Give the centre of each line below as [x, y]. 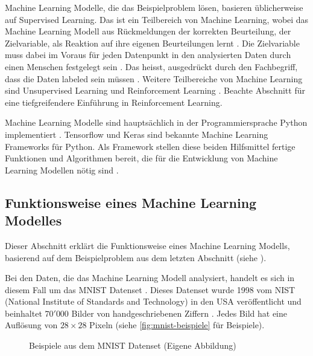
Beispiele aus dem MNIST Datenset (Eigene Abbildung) [133, 345]
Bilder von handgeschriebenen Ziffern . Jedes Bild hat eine [179, 313]
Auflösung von [31, 325]
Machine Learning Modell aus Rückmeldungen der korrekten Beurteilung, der [148, 31]
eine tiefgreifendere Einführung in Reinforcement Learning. [114, 102]
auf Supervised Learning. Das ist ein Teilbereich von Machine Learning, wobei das [157, 19]
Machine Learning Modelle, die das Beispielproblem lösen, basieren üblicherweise [154, 7]
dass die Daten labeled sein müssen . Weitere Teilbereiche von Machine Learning [154, 78]
